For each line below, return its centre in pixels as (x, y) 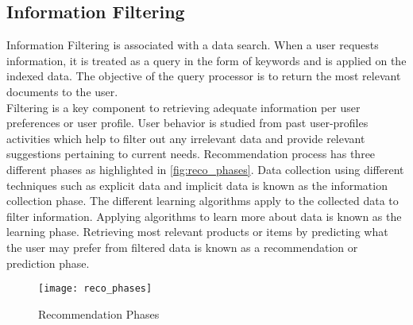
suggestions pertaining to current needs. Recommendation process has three (191, 154)
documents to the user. (62, 91)
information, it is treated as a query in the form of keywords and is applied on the (206, 60)
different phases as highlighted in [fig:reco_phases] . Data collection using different (205, 169)
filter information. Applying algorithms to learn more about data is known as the (204, 216)
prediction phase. (48, 263)
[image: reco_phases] (95, 289)
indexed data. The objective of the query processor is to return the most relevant (204, 76)
